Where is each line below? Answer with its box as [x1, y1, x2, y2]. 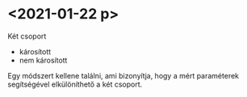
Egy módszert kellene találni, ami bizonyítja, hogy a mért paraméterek [7, 71, 240, 80]
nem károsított [19, 55, 68, 65]
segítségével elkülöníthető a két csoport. [7, 79, 143, 89]
